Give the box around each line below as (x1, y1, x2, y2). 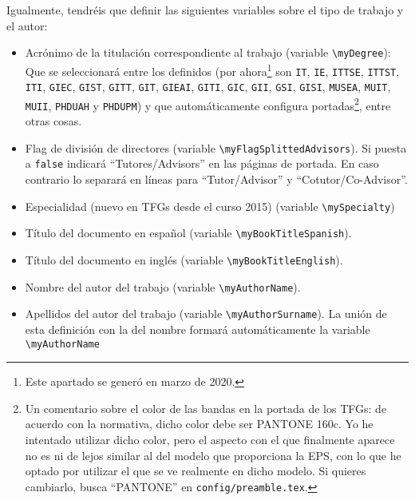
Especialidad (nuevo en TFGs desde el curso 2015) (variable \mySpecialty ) (25, 197, 395, 214)
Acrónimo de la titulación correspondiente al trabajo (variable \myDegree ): (25, 44, 391, 61)
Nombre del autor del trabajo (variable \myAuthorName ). (25, 278, 301, 295)
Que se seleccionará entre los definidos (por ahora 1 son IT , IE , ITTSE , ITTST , (25, 60, 400, 79)
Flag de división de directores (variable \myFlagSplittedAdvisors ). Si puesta (25, 139, 407, 156)
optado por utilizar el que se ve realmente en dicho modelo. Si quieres (25, 462, 366, 479)
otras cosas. (25, 113, 82, 129)
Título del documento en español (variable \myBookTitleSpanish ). (25, 224, 352, 241)
